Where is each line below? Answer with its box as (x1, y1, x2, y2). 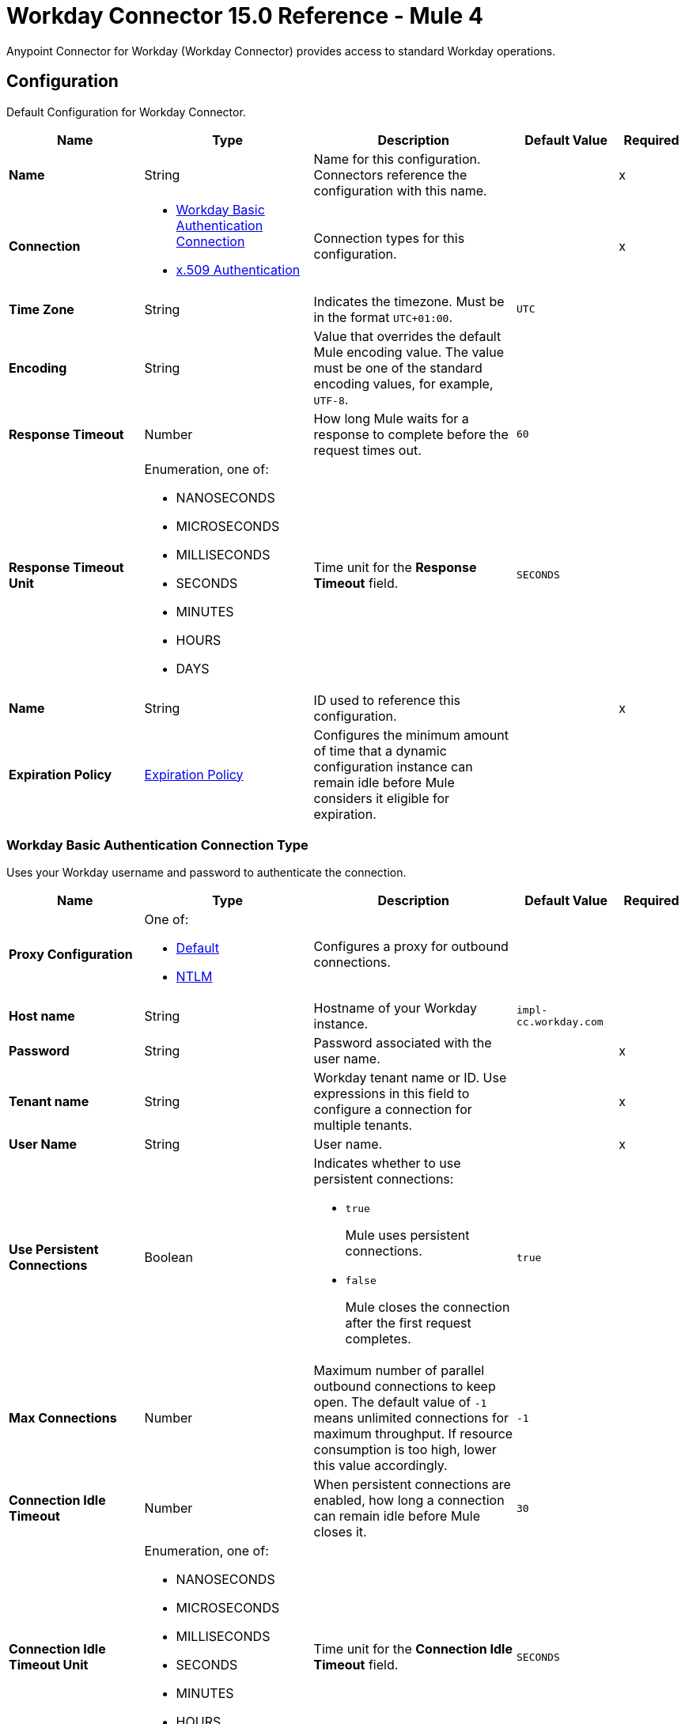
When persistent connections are (313, 1476, 511, 1493)
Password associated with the (313, 1035, 492, 1051)
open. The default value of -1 (313, 1394, 487, 1411)
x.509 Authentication (176, 261, 301, 278)
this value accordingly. (313, 1457, 448, 1474)
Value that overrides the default (313, 328, 501, 344)
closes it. (313, 1524, 367, 1540)
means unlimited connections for (313, 1410, 509, 1427)
